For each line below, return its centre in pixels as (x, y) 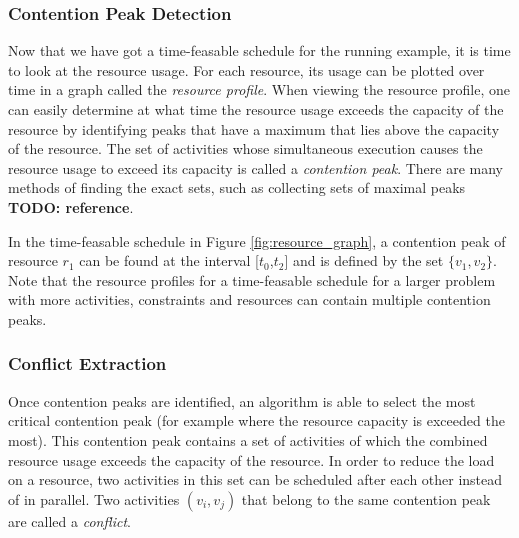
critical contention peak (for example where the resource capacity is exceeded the (256, 420)
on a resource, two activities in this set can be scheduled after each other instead (255, 479)
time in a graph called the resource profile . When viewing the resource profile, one (259, 89)
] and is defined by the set (364, 260)
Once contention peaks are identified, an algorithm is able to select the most (242, 400)
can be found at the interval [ (169, 260)
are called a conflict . (69, 520)
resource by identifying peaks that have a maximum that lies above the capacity (254, 128)
